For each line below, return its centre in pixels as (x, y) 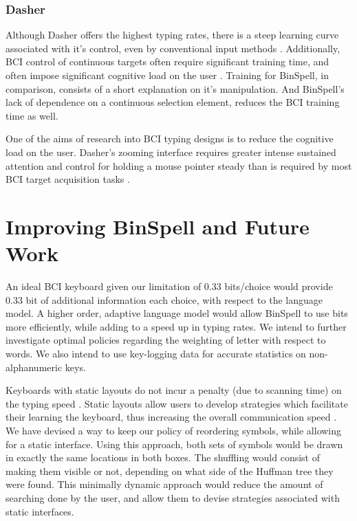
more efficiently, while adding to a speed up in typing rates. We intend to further (176, 326)
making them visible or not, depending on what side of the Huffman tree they (170, 470)
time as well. (32, 115)
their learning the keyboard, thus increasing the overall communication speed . (171, 417)
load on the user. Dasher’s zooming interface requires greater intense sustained (171, 152)
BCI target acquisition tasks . (68, 179)
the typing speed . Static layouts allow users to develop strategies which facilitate (177, 403)
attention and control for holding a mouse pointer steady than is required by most (179, 165)
